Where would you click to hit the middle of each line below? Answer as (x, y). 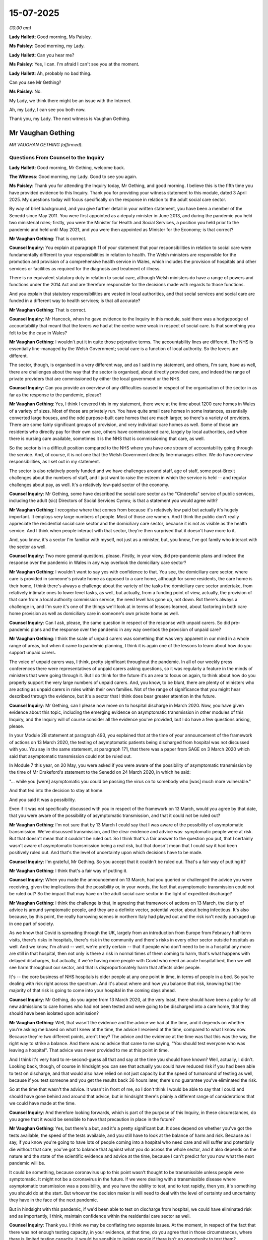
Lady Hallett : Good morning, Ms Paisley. (50, 37)
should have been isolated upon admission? (54, 1013)
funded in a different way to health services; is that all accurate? (75, 301)
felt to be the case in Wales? (38, 333)
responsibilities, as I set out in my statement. (55, 462)
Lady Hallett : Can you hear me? (42, 55)
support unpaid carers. (33, 653)
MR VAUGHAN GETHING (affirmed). (46, 145)
